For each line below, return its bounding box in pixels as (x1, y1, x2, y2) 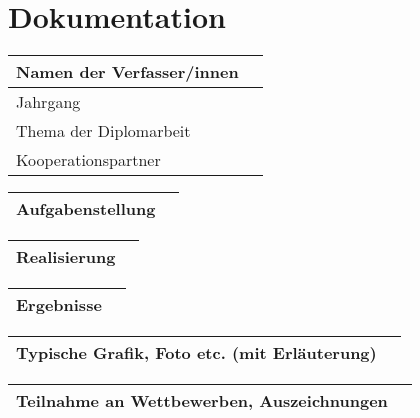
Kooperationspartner (16, 148, 161, 172)
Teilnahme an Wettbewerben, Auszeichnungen (16, 389, 388, 413)
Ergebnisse (16, 293, 102, 317)
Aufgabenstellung (16, 197, 156, 221)
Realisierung (16, 245, 116, 269)
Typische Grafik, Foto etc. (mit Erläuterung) (16, 341, 377, 365)
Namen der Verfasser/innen (16, 60, 239, 84)
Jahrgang (16, 90, 81, 114)
